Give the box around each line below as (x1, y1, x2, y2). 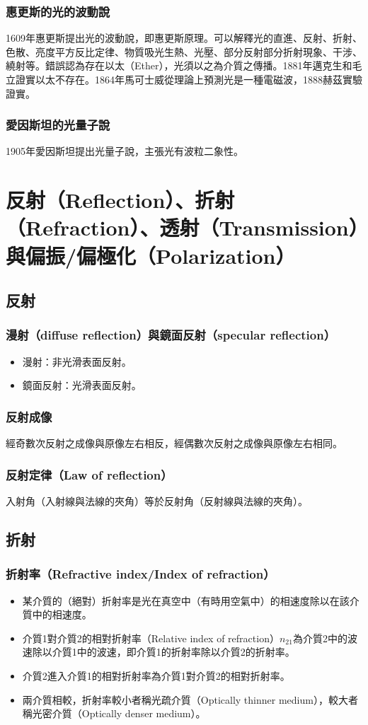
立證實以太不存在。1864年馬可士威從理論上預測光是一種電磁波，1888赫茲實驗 (6, 72, 362, 86)
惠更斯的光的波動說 (6, 2, 110, 20)
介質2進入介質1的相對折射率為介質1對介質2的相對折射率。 (22, 668, 290, 683)
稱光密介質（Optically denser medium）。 (22, 706, 206, 721)
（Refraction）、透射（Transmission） (6, 213, 359, 242)
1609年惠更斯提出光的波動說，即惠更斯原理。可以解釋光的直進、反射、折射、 (6, 30, 362, 45)
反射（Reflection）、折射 (6, 185, 235, 214)
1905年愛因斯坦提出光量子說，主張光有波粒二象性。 (6, 144, 243, 158)
